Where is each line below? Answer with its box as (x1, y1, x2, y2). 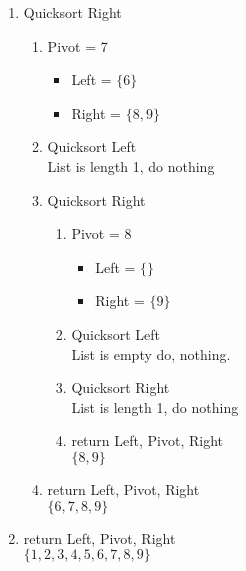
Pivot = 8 (71, 223, 132, 244)
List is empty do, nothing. (71, 343, 231, 364)
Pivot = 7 (47, 35, 108, 56)
